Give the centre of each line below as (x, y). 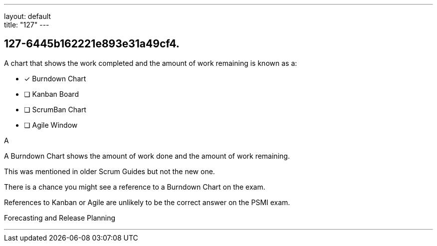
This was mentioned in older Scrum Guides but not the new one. (109, 171)
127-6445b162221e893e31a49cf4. (92, 44)
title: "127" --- (27, 25)
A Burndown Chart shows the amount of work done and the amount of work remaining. (147, 156)
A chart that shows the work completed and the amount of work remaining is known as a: (151, 63)
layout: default (27, 16)
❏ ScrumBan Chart (55, 109)
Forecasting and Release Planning (60, 218)
